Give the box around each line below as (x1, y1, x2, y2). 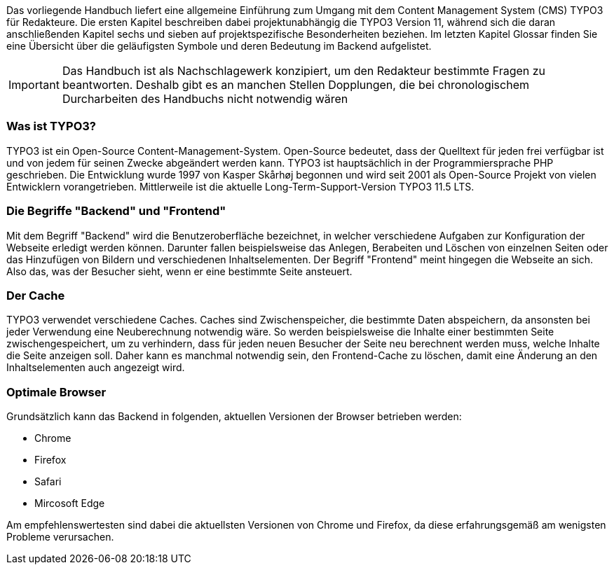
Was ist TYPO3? (6, 119, 96, 134)
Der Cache (6, 288, 65, 303)
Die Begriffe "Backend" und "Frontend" (6, 204, 226, 218)
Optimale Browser (6, 384, 107, 399)
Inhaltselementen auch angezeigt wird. (6, 361, 185, 374)
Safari (34, 475, 62, 487)
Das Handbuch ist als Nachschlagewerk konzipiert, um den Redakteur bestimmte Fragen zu (62, 64, 546, 78)
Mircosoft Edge (34, 497, 105, 509)
